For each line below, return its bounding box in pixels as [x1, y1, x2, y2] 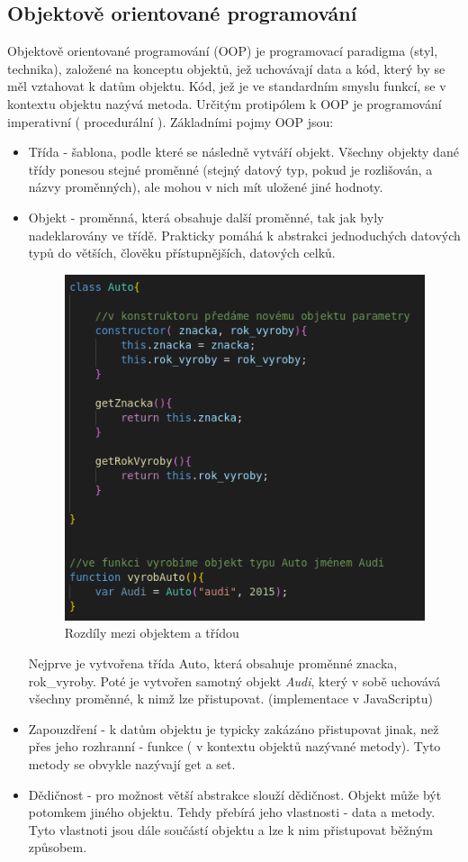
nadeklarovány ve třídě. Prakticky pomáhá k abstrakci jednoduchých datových [28, 225, 461, 244]
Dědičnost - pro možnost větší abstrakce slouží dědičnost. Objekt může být [28, 785, 442, 803]
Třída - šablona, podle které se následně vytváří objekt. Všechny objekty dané [28, 142, 459, 161]
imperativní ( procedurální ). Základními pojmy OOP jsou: [7, 112, 334, 131]
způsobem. [28, 838, 87, 857]
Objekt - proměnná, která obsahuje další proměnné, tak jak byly [28, 207, 384, 226]
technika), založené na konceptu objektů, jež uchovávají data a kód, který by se [7, 59, 445, 77]
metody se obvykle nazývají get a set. [28, 754, 236, 773]
